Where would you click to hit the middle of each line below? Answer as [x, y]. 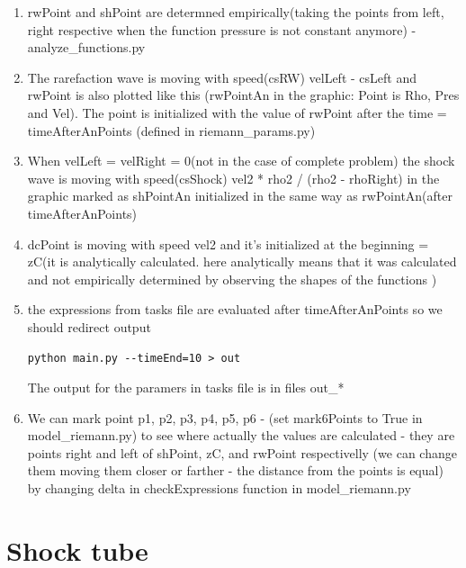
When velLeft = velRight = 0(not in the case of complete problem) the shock [241, 161]
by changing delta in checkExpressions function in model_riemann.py [219, 488]
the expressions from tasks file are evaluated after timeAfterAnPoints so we [235, 309]
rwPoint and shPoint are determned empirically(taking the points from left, [236, 12]
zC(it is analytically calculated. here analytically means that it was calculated [242, 261]
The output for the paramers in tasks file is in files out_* [186, 388]
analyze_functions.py [86, 47]
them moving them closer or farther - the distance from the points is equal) [235, 470]
